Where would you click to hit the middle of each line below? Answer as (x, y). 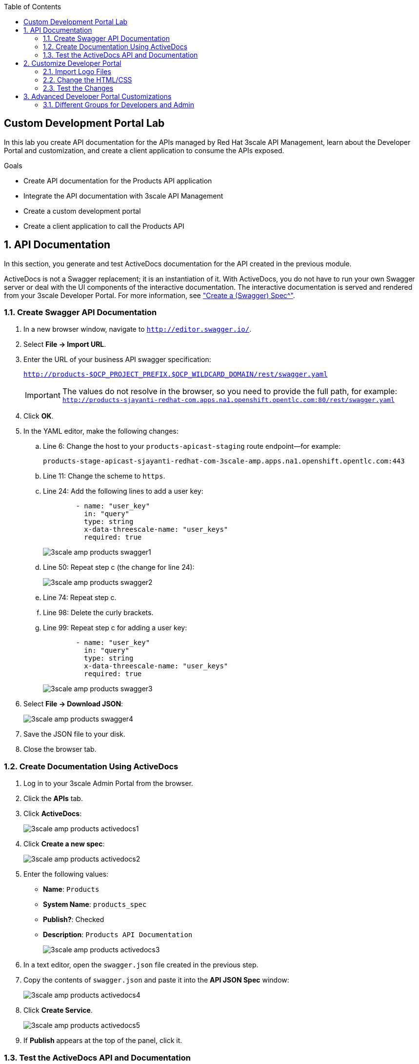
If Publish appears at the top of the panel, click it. (103, 1041)
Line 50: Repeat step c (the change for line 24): (119, 567)
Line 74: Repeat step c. (80, 598)
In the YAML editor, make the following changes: (101, 431)
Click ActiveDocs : (53, 814)
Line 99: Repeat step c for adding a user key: (115, 628)
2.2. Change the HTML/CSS (88, 80)
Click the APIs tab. (53, 799)
